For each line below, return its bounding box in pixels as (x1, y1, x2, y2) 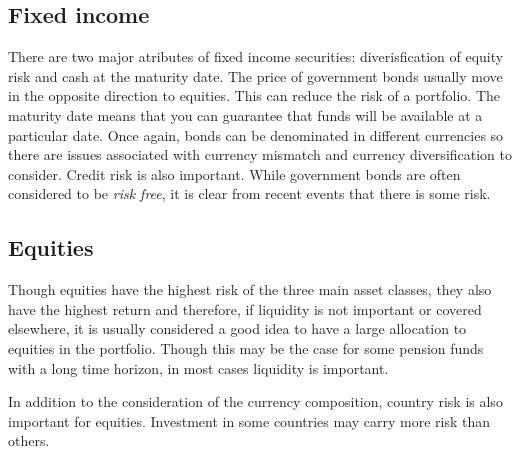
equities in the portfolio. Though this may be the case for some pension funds (8, 337, 484, 358)
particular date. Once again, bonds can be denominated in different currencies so (8, 124, 504, 145)
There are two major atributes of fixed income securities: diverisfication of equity (8, 46, 504, 67)
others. (8, 430, 50, 451)
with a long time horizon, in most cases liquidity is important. (8, 357, 389, 378)
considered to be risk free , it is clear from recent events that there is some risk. (8, 183, 491, 204)
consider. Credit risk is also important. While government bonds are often (8, 163, 461, 184)
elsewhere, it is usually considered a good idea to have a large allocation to (8, 318, 467, 339)
